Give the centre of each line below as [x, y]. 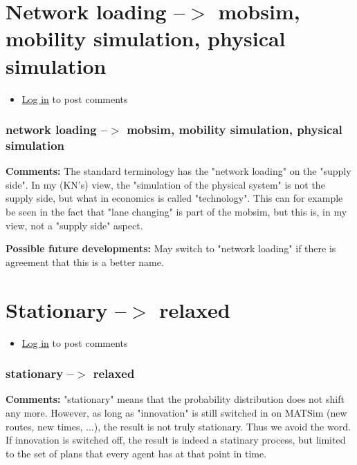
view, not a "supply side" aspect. [74, 225]
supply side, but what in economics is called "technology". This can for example [174, 198]
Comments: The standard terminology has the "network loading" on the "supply [178, 171]
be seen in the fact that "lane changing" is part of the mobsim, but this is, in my [176, 212]
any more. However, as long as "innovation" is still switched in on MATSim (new [176, 412]
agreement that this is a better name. [85, 262]
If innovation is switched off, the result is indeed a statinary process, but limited [176, 440]
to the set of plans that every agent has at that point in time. [136, 453]
